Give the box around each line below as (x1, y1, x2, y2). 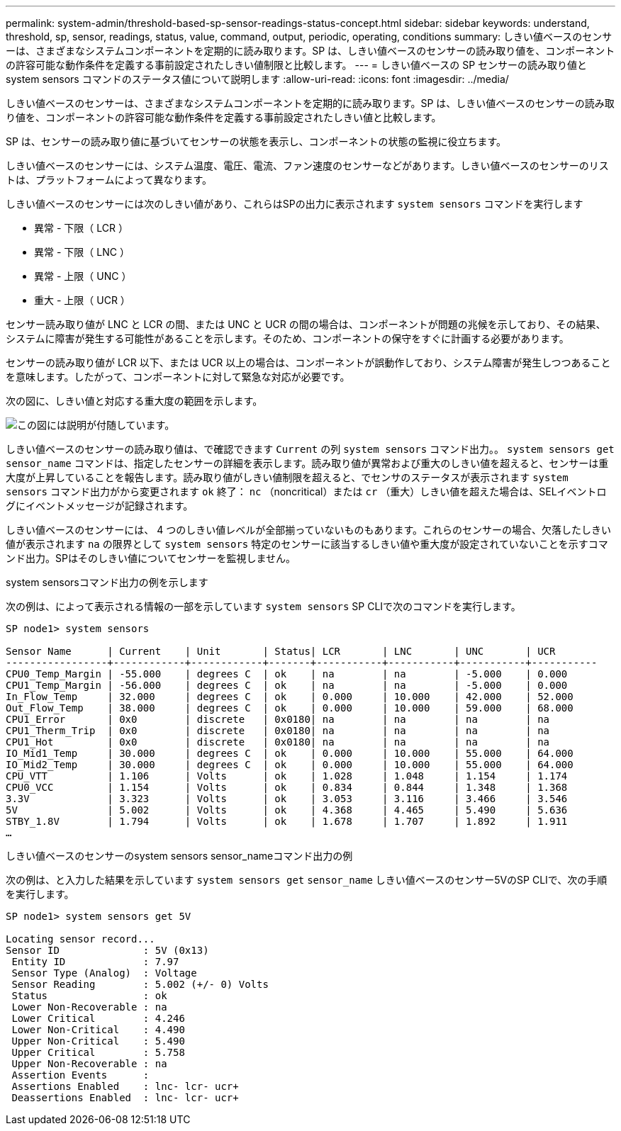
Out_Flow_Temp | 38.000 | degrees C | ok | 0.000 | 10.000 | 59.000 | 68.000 (6, 702, 574, 714)
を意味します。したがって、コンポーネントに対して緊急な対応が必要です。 (6, 371, 350, 383)
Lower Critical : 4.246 (11, 1013, 185, 1024)
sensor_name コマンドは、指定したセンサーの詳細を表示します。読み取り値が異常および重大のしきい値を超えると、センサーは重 (6, 457, 609, 469)
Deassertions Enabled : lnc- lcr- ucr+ (11, 1092, 239, 1103)
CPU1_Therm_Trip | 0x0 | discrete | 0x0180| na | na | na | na (6, 725, 550, 736)
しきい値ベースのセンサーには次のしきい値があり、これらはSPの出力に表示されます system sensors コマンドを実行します (6, 198, 583, 210)
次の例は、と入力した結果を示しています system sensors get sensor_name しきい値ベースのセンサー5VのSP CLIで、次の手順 (6, 874, 608, 886)
